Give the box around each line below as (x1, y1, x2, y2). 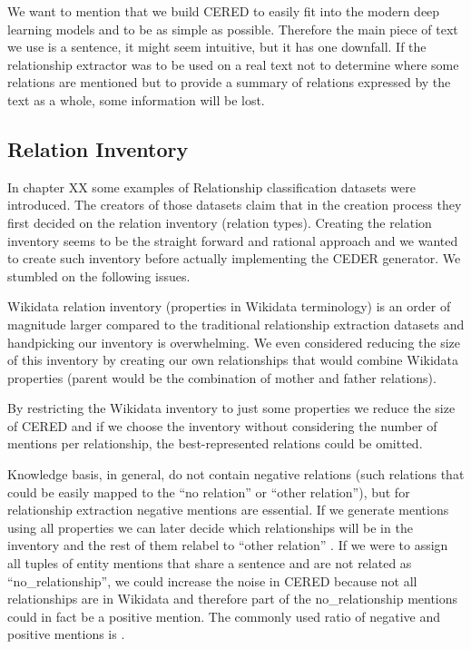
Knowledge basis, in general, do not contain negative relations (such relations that (7, 465, 465, 484)
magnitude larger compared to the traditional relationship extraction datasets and (7, 314, 465, 333)
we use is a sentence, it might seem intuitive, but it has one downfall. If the (7, 37, 427, 56)
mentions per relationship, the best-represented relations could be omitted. (7, 434, 423, 453)
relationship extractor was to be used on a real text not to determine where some (7, 54, 459, 74)
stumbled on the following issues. (7, 266, 191, 285)
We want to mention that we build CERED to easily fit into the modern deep (7, 2, 440, 20)
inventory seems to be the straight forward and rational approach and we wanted (7, 231, 458, 250)
